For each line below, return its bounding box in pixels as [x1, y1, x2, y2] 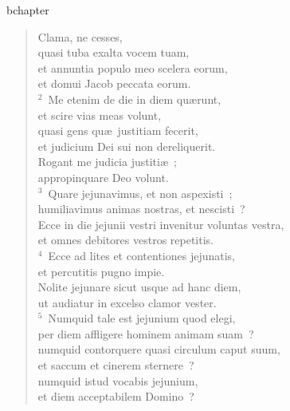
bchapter [6, 2, 49, 18]
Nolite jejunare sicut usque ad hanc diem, [37, 279, 241, 295]
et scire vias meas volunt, [37, 106, 162, 123]
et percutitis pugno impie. [37, 263, 165, 279]
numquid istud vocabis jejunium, [37, 372, 198, 389]
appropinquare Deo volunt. [37, 168, 169, 185]
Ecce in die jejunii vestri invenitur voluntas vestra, [37, 215, 284, 232]
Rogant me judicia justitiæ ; [37, 153, 177, 170]
